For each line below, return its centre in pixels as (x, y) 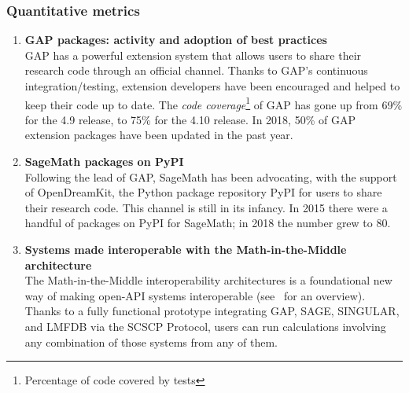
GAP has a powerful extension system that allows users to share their (193, 55)
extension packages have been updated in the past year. (159, 135)
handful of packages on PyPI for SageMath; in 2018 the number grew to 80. (208, 223)
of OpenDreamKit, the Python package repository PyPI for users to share (203, 192)
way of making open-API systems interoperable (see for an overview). (195, 295)
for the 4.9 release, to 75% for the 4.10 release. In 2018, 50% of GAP (190, 119)
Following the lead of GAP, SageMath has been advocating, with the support (211, 176)
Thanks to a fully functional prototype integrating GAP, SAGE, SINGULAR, (212, 311)
